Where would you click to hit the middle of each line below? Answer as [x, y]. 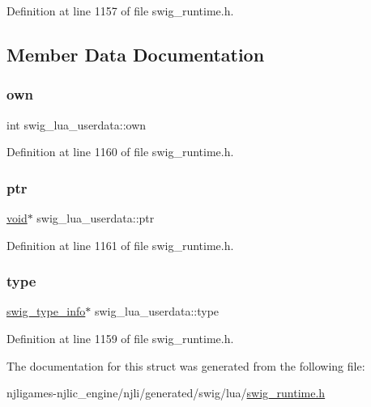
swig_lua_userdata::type [157, 311]
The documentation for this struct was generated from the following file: [186, 365]
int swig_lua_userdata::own [77, 124]
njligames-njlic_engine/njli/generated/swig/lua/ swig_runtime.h [166, 393]
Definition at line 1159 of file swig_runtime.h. [120, 338]
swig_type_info [46, 311]
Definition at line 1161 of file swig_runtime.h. [120, 245]
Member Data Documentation [136, 54]
